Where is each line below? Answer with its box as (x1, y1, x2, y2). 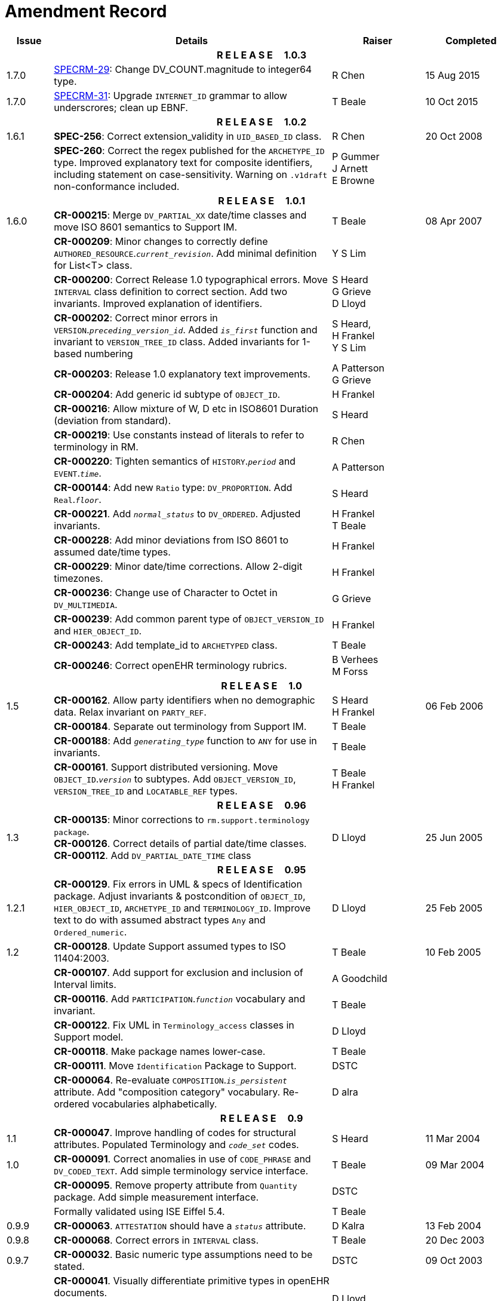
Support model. (54, 1030, 124, 1043)
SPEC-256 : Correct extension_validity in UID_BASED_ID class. (54, 130, 322, 142)
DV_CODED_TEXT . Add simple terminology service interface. (54, 1164, 309, 1177)
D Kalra (331, 1219, 365, 1232)
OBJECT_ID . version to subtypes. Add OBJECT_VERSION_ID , (54, 772, 296, 785)
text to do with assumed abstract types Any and (54, 913, 266, 926)
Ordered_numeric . (54, 925, 127, 938)
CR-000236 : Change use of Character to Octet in (54, 586, 278, 599)
